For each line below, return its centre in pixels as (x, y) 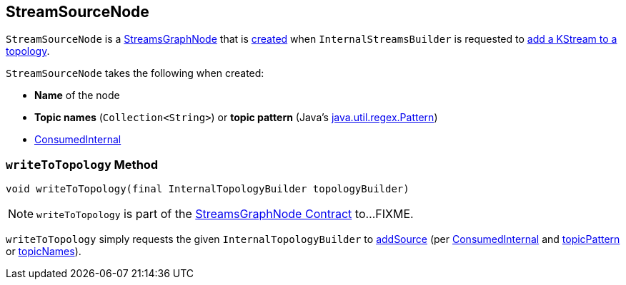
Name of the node (77, 95)
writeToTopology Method (82, 164)
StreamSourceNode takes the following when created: (135, 73)
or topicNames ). (44, 252)
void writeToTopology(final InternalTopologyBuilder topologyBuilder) (208, 189)
